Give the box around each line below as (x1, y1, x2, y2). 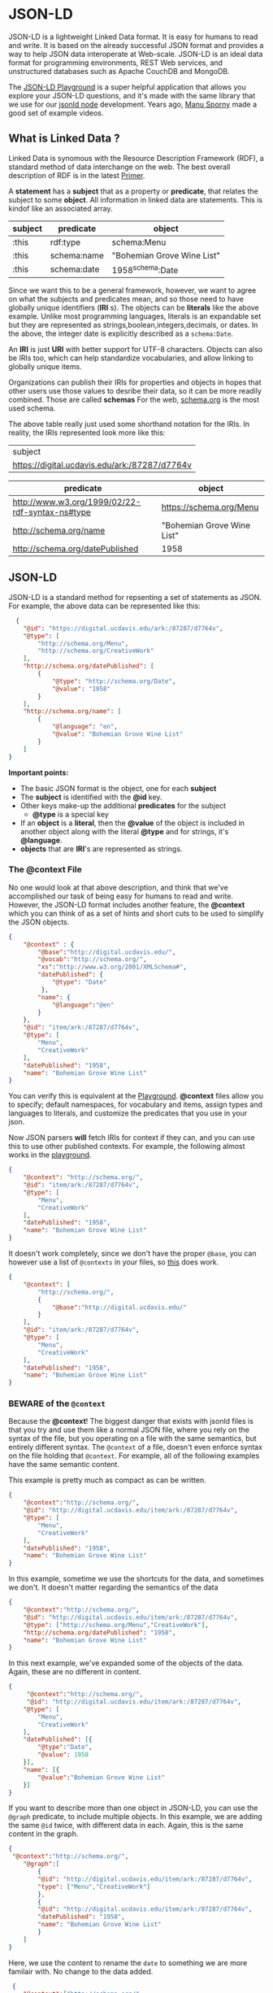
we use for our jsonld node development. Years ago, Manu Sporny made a (8, 99, 258, 109)
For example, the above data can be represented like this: (8, 601, 201, 611)
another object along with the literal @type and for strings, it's (19, 826, 229, 836)
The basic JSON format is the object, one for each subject (19, 783, 217, 793)
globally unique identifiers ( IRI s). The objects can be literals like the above (8, 302, 260, 313)
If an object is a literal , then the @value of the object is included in (19, 818, 245, 828)
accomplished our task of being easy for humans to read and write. (8, 891, 234, 901)
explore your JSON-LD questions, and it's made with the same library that (8, 90, 256, 100)
